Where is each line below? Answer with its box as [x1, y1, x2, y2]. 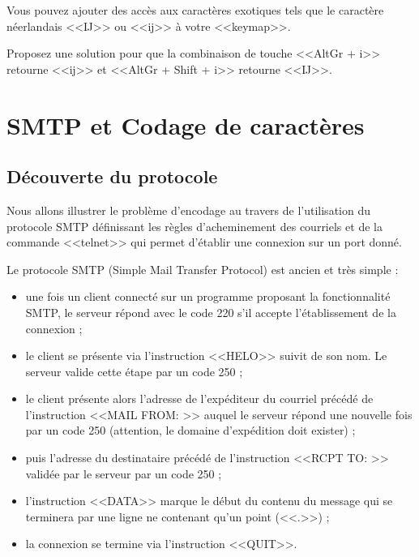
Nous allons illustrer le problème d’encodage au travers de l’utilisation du [6, 201, 370, 218]
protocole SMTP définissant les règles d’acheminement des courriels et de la [6, 217, 383, 234]
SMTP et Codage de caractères [6, 108, 365, 141]
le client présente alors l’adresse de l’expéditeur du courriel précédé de [25, 390, 374, 407]
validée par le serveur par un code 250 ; [25, 465, 222, 482]
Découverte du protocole [6, 164, 218, 189]
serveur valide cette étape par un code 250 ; [25, 362, 243, 379]
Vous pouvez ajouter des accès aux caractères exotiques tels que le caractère [6, 2, 384, 18]
